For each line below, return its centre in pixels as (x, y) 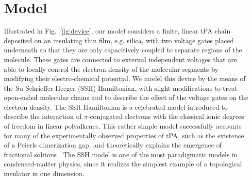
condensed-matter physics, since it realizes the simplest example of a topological (123, 164)
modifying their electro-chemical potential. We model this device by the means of (125, 78)
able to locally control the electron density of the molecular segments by (111, 69)
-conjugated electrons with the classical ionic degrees (166, 116)
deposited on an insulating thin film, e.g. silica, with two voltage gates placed (119, 40)
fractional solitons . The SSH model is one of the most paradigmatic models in (121, 154)
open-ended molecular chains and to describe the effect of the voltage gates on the (126, 97)
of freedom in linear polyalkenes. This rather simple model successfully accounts (123, 126)
